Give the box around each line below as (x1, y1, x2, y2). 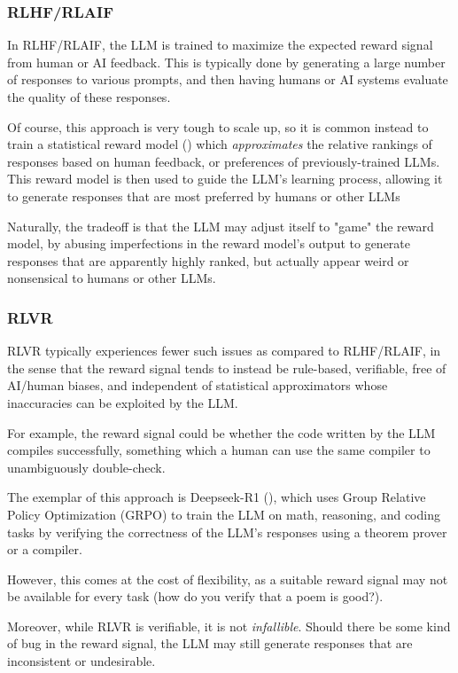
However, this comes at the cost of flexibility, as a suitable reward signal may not (7, 569, 448, 588)
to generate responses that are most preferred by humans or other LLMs (7, 186, 400, 205)
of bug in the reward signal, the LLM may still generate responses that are (7, 634, 413, 653)
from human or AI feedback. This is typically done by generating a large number (7, 52, 446, 71)
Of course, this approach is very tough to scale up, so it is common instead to (7, 117, 429, 136)
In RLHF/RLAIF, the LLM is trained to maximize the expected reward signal (7, 35, 433, 54)
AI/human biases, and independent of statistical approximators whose (7, 376, 388, 395)
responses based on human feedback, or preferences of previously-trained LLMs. (7, 152, 440, 170)
